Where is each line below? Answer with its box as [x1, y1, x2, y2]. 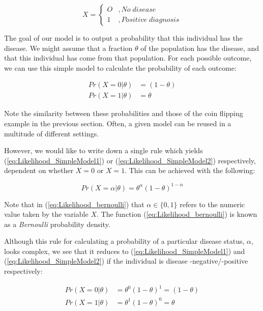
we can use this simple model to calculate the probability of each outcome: [4, 62, 237, 73]
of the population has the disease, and [140, 42, 259, 53]
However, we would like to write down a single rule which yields [4, 145, 203, 156]
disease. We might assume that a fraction [4, 42, 133, 53]
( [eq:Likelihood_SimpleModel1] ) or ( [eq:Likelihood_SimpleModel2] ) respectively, [4, 155, 256, 165]
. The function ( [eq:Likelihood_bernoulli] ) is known [96, 209, 257, 219]
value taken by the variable [4, 209, 89, 219]
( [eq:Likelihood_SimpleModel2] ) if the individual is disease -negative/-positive [4, 256, 248, 266]
